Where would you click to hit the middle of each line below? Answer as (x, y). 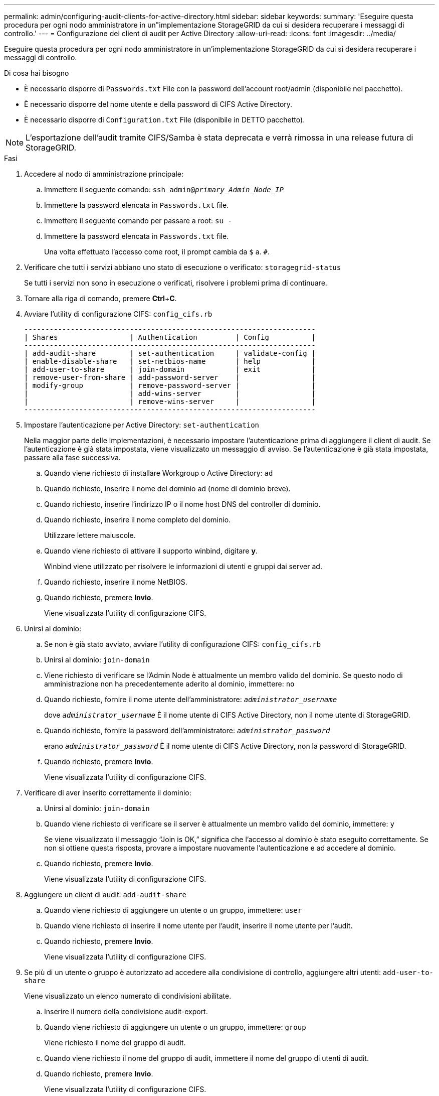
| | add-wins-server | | (170, 393)
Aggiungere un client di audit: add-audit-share (105, 895)
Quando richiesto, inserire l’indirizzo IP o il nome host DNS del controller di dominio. (182, 504)
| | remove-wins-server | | (170, 401)
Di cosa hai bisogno (37, 73)
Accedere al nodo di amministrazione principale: (104, 174)
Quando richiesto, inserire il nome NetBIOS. (116, 582)
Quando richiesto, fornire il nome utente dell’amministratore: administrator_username (191, 699)
